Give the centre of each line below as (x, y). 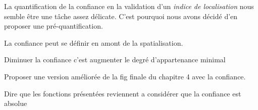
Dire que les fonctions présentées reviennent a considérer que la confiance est (123, 93)
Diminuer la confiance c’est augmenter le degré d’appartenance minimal (115, 60)
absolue (16, 103)
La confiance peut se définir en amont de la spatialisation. (94, 42)
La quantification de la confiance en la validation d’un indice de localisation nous (129, 6)
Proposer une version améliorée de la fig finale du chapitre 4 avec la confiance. (125, 76)
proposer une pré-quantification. (54, 26)
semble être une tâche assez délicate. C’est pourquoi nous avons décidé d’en (121, 16)
